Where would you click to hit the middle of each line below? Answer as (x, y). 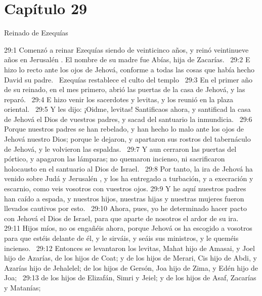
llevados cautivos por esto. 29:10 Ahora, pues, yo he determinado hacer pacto (125, 208)
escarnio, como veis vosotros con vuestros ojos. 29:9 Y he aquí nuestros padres (125, 188)
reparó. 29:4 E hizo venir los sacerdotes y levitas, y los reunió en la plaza (119, 99)
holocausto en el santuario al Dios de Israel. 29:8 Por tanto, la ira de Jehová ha (128, 168)
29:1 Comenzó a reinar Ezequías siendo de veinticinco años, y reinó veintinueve (126, 49)
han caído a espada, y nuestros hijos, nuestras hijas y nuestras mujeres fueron (124, 198)
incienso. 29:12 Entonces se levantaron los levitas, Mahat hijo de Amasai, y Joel (129, 248)
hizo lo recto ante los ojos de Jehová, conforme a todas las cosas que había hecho (129, 69)
